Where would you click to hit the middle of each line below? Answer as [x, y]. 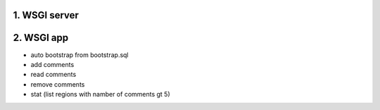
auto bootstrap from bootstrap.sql [80, 55]
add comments [52, 64]
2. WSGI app [41, 38]
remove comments [58, 84]
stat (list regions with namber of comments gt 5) [100, 94]
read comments [53, 75]
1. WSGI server [46, 15]
